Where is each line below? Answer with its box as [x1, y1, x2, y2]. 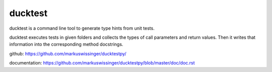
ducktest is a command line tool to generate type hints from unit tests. [9, 25, 155, 31]
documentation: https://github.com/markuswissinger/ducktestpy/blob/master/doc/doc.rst [9, 60, 195, 66]
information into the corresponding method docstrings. [9, 41, 123, 47]
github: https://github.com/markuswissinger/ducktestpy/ [9, 50, 126, 56]
